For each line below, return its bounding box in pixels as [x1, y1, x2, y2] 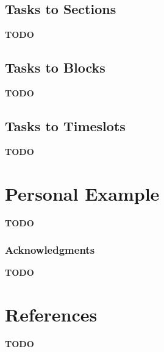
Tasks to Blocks [5, 58, 105, 77]
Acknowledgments [5, 242, 95, 257]
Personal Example [5, 181, 160, 206]
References [5, 302, 98, 327]
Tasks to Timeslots [5, 116, 126, 135]
